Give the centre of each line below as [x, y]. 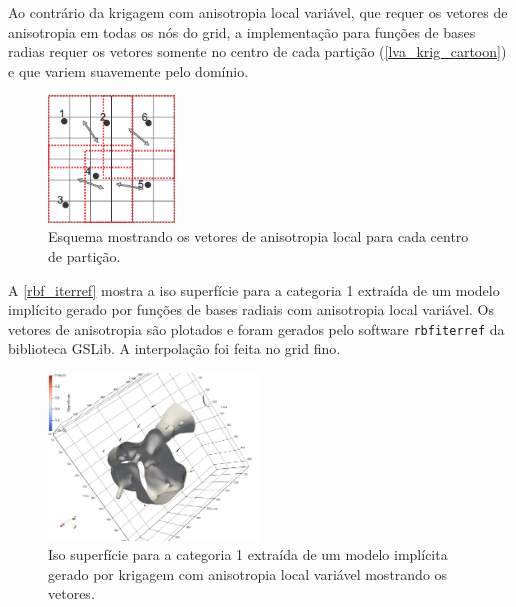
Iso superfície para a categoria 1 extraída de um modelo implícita [248, 554]
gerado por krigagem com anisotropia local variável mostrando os [248, 573]
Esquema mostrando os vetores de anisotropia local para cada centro [258, 236]
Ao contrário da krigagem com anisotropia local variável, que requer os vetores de [258, 12]
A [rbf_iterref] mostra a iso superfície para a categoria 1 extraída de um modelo [254, 289]
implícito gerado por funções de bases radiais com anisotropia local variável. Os [251, 309]
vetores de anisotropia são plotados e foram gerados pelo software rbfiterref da [256, 328]
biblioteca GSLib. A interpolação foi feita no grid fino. [174, 348]
